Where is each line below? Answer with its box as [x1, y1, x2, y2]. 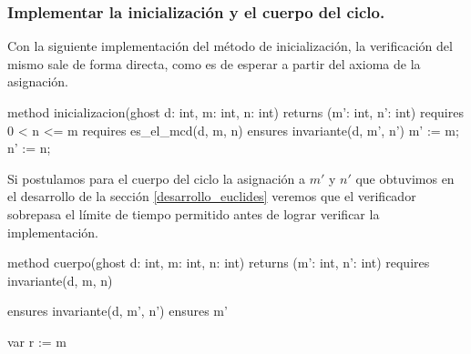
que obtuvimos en [355, 168, 455, 187]
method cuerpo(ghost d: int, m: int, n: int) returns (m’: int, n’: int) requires [7, 253, 430, 272]
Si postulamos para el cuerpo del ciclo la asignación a [7, 168, 305, 187]
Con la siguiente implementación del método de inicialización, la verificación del [7, 36, 453, 56]
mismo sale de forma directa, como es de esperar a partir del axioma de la [7, 54, 421, 73]
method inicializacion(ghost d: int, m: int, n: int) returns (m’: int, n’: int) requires [7, 103, 464, 121]
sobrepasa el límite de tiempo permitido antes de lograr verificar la [7, 204, 380, 223]
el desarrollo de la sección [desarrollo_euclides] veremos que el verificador [7, 187, 416, 206]
